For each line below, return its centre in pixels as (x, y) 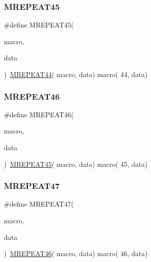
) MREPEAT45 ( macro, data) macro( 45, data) (76, 164)
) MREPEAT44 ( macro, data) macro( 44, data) (76, 74)
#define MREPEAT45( (39, 25)
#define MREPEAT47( (39, 204)
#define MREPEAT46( (39, 114)
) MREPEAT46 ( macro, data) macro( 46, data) (76, 253)
